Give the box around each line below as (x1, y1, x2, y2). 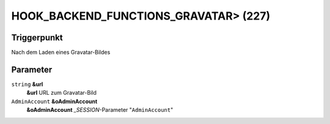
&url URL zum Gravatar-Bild (26, 89, 97, 97)
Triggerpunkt (11, 32, 64, 43)
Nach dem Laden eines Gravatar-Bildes (11, 49, 111, 56)
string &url (11, 80, 43, 88)
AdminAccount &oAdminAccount (11, 98, 98, 105)
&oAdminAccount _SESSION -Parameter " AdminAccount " (26, 106, 174, 114)
